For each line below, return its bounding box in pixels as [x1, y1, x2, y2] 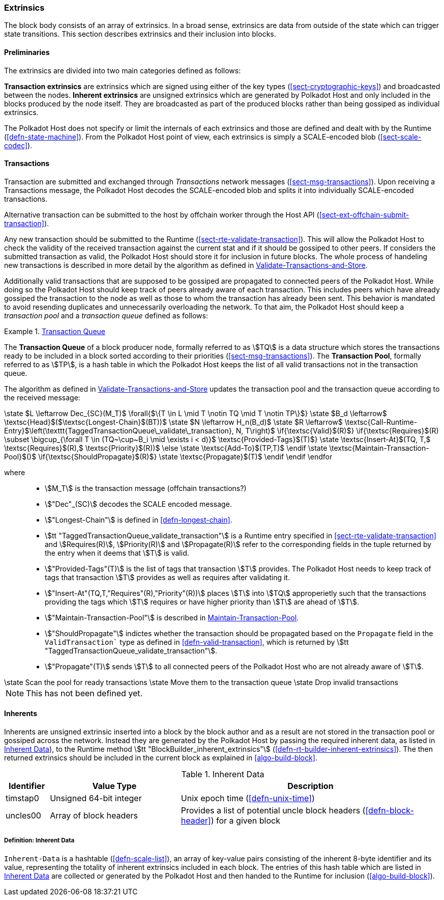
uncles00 [6, 810, 41, 821]
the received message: [4, 393, 80, 402]
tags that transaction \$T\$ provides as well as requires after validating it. [45, 572, 290, 582]
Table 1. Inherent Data [181, 769, 264, 780]
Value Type [92, 781, 137, 792]
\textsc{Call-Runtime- [344, 417, 418, 426]
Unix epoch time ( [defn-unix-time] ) [181, 793, 315, 804]
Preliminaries [4, 47, 50, 57]
